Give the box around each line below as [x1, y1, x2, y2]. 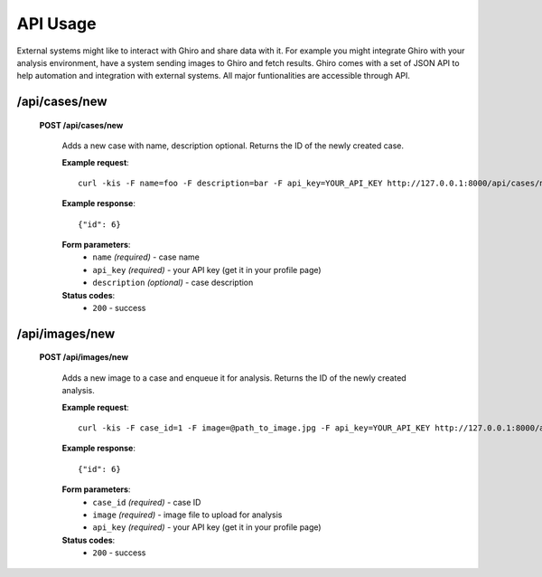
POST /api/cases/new [39, 119, 124, 130]
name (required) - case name [92, 251, 201, 262]
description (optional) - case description [92, 277, 254, 288]
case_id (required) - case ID [92, 497, 201, 507]
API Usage [16, 14, 97, 33]
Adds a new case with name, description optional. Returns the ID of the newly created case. [61, 140, 404, 151]
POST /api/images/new [39, 352, 129, 363]
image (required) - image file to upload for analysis [92, 509, 283, 520]
